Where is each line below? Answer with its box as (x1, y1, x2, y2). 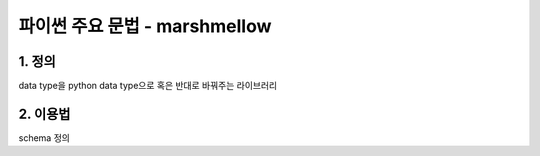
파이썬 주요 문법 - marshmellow (18, 15, 272, 37)
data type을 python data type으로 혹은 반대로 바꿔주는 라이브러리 (18, 80, 278, 92)
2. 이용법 (18, 105, 71, 122)
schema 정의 (18, 131, 70, 144)
